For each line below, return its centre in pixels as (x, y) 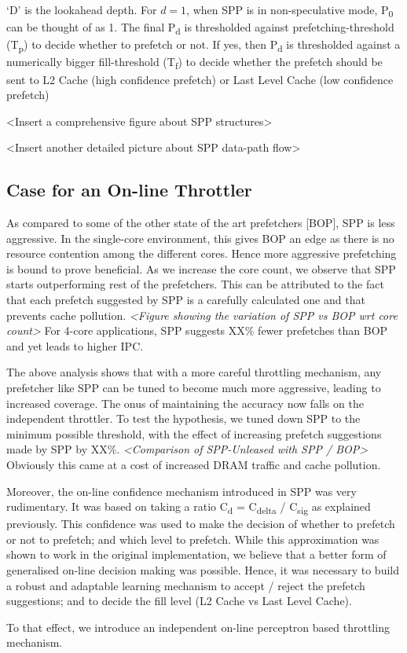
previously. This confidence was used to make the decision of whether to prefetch (201, 524)
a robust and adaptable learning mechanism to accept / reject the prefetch (186, 585)
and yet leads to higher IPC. (75, 345)
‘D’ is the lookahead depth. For (82, 9)
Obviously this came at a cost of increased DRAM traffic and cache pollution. (194, 464)
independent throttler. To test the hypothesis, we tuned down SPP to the (183, 418)
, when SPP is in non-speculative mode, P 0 (290, 11)
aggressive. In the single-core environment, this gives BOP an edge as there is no (200, 238)
